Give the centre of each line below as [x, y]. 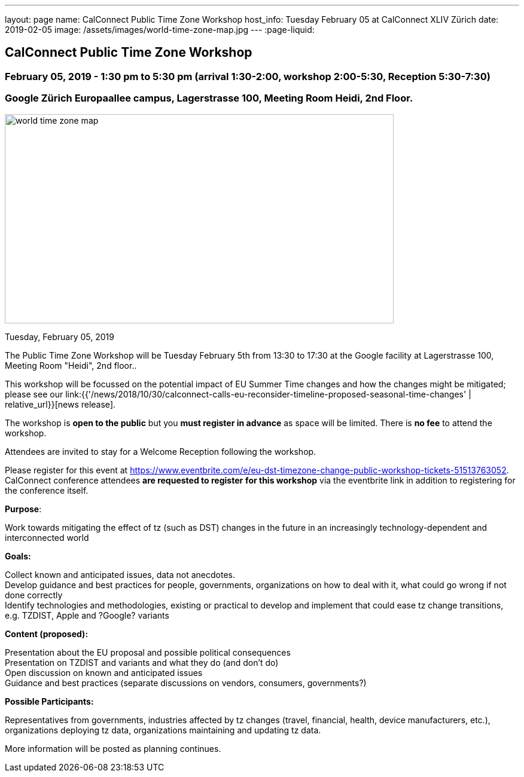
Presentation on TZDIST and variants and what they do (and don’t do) [142, 662]
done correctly [34, 595]
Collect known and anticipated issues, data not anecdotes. [120, 574]
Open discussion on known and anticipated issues [104, 672]
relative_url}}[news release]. [60, 404]
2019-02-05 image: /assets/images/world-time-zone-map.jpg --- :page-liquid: [160, 30]
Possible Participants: [49, 701]
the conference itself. [47, 490]
